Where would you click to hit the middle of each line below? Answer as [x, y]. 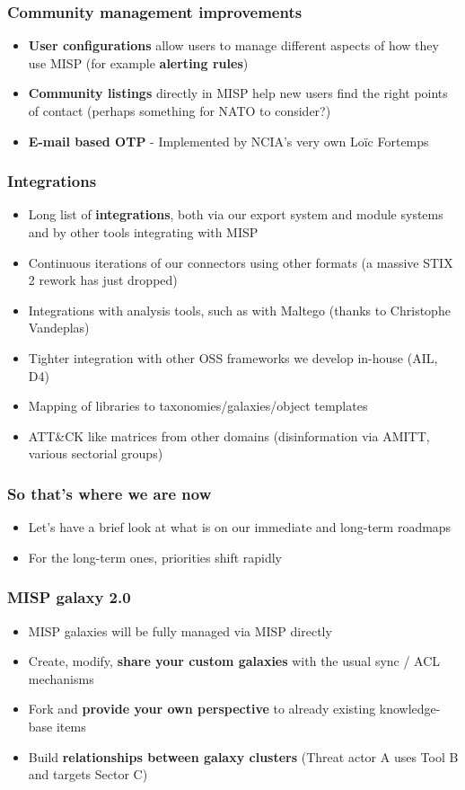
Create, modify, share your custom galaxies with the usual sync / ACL [234, 661]
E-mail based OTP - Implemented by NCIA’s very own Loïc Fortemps [228, 141]
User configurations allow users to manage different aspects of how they [233, 45]
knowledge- [410, 709]
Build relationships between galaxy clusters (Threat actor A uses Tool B [243, 756]
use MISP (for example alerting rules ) [138, 62]
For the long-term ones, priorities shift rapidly [155, 557]
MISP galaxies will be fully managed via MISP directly [180, 630]
